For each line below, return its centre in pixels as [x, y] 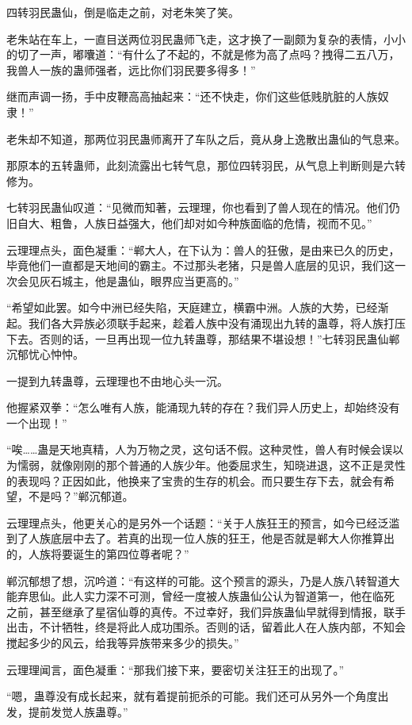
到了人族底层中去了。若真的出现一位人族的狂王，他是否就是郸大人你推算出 [200, 538]
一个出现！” [37, 422]
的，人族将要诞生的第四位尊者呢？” [98, 554]
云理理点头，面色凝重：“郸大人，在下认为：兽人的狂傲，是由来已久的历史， [203, 249]
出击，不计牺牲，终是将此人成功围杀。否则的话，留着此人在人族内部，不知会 [206, 627]
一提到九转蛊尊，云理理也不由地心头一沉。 [117, 380]
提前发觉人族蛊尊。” [78, 711]
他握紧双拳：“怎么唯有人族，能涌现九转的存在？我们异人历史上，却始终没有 [203, 407]
